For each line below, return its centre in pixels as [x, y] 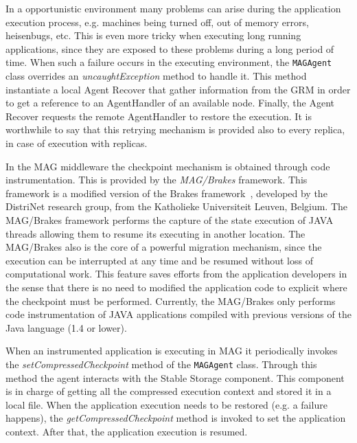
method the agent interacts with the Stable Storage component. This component [175, 377]
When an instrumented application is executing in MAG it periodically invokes [172, 351]
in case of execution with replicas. [77, 143]
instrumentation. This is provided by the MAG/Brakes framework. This [157, 180]
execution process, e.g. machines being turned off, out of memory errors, [157, 22]
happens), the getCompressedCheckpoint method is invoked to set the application [176, 418]
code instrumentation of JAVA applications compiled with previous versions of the [178, 314]
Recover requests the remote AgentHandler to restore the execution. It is [159, 116]
